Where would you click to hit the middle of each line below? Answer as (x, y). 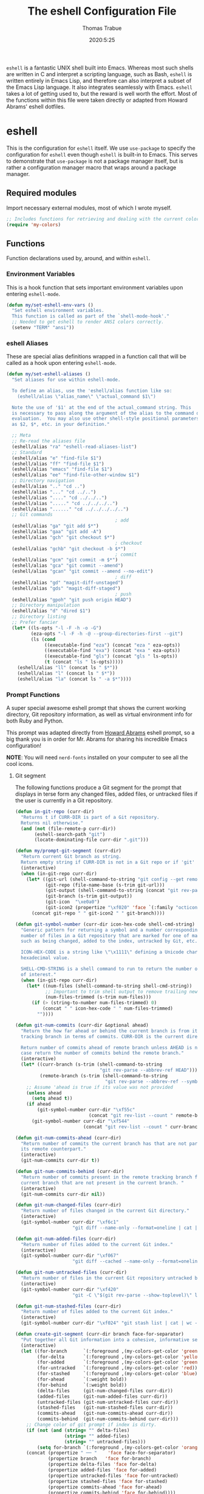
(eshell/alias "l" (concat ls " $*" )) (66, 673)
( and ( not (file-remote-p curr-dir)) (69, 829)
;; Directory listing (39, 617)
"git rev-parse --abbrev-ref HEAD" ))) (148, 1071)
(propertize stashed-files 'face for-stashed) (108, 1481)
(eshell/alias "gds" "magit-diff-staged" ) (66, 588)
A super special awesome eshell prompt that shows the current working (96, 708)
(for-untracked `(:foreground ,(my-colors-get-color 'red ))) (119, 1368)
